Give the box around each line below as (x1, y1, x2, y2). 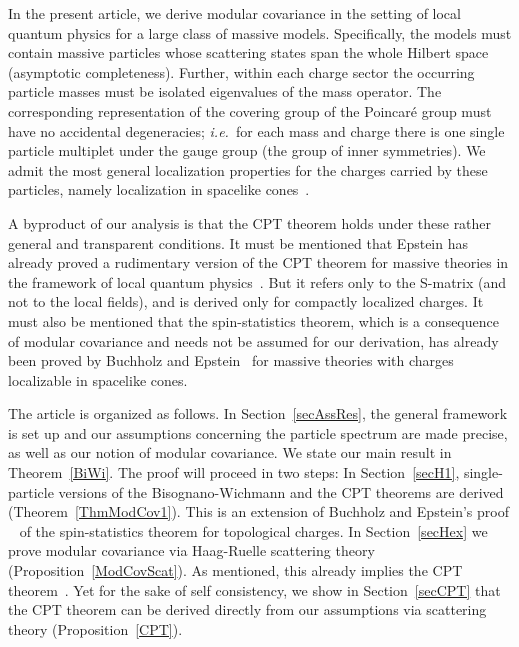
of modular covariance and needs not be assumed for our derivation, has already (8, 330, 499, 351)
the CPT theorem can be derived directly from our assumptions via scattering (8, 599, 487, 620)
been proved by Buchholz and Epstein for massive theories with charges (8, 350, 454, 371)
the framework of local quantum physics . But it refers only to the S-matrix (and (8, 271, 507, 292)
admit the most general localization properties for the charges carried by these (8, 159, 488, 180)
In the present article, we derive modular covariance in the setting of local (8, 3, 461, 23)
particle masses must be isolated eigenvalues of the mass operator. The (8, 81, 442, 102)
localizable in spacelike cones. (8, 369, 188, 390)
